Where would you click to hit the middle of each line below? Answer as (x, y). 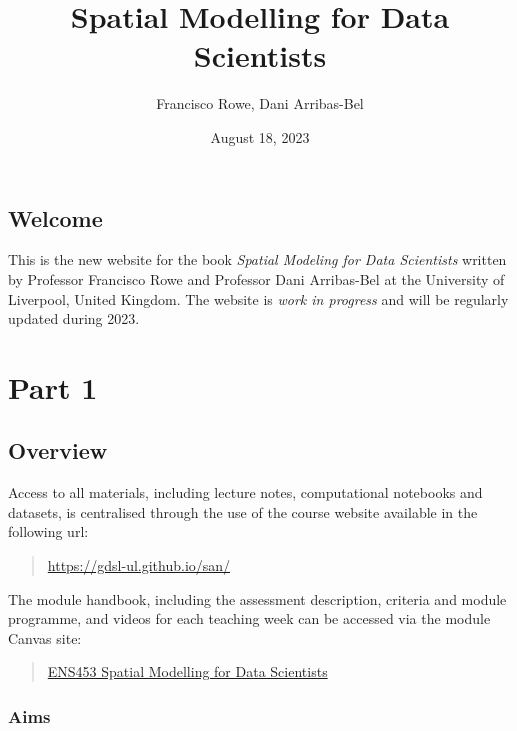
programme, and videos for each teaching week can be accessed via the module (249, 618)
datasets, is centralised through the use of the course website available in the (243, 511)
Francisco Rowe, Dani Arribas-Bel (260, 103)
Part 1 (53, 386)
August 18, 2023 (260, 136)
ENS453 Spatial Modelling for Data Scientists (187, 671)
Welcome (55, 217)
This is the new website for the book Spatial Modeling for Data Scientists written (257, 259)
